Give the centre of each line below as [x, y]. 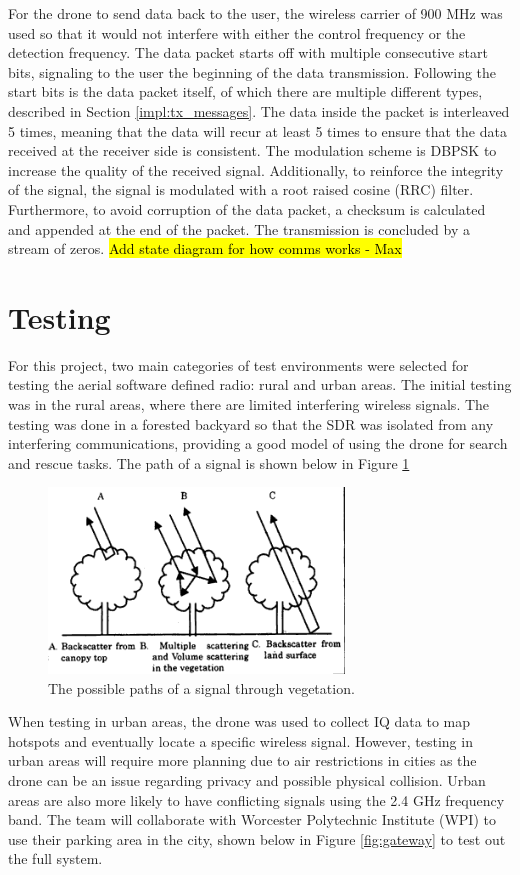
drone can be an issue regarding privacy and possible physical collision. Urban [247, 779]
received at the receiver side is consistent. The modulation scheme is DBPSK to [252, 150]
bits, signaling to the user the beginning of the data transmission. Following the [252, 71]
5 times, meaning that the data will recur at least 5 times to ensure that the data [257, 130]
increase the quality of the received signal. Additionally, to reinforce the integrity [256, 169]
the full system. [55, 858]
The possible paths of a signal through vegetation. [201, 687]
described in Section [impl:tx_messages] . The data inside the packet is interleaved [259, 110]
